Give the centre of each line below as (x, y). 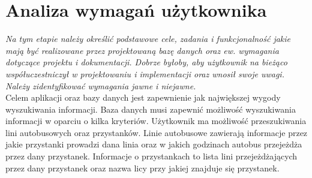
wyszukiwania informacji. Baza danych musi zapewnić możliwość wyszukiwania (151, 109)
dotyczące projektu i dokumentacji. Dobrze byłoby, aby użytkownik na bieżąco (146, 62)
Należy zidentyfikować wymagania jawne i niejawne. (101, 85)
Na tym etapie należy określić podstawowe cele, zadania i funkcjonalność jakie (148, 39)
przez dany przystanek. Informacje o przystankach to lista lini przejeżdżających (151, 156)
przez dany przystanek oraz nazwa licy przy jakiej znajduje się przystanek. (142, 168)
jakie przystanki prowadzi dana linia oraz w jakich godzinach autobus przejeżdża (154, 144)
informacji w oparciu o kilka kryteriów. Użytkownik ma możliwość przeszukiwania (156, 121)
